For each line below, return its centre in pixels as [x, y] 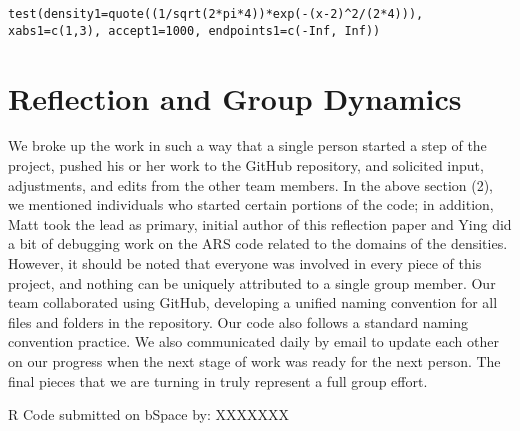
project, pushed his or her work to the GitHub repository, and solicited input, [246, 165]
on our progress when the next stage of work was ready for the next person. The [254, 360]
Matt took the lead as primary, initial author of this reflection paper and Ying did [260, 223]
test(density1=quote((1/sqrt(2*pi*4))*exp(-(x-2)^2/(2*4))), [216, 14]
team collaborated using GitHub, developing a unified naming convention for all [253, 302]
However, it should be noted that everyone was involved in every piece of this [245, 263]
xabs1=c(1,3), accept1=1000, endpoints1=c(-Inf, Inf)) [194, 30]
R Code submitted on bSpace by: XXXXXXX [149, 414]
